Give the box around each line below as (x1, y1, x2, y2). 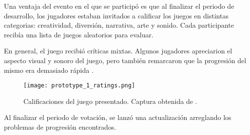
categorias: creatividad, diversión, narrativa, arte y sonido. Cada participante (4, 20, 234, 30)
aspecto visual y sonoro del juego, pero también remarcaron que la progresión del (4, 55, 247, 65)
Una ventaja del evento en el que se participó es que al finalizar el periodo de (4, 1, 234, 11)
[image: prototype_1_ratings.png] (23, 82, 135, 89)
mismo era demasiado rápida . (4, 65, 94, 75)
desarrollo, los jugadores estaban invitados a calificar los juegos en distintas (4, 10, 229, 20)
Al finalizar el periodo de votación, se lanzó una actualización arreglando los (4, 112, 231, 122)
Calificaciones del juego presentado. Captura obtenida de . (23, 96, 197, 106)
